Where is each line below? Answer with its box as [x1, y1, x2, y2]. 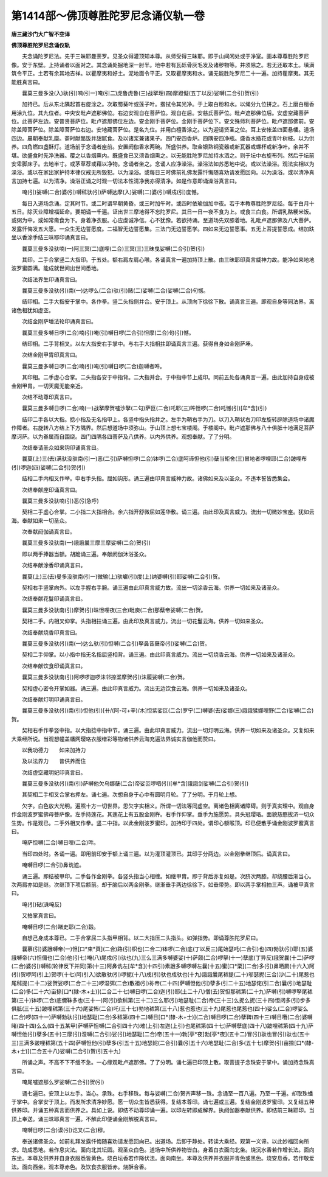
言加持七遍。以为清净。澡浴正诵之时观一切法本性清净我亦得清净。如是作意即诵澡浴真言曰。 [11, 177, 240, 184]
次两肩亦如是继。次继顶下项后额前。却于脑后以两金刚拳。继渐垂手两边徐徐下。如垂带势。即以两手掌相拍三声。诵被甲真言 [11, 881, 315, 888]
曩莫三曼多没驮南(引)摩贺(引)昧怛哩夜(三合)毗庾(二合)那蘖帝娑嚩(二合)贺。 [21, 606, 207, 613]
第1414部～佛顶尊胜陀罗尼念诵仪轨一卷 [11, 9, 205, 23]
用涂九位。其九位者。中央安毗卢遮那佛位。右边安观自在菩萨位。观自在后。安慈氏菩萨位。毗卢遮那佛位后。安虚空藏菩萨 [11, 109, 309, 116]
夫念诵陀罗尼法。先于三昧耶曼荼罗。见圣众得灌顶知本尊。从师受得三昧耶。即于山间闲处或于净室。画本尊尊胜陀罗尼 [21, 52, 309, 60]
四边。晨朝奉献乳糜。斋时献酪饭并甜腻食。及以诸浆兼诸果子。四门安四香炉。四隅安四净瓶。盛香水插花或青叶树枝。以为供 [11, 134, 315, 142]
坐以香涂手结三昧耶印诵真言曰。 [11, 234, 91, 241]
